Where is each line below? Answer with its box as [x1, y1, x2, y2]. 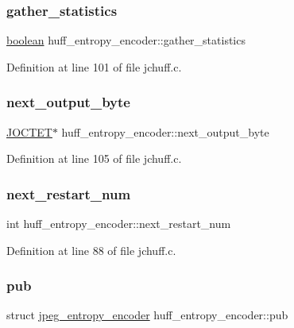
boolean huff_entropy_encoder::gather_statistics [6, 32, 246, 48]
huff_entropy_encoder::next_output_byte [61, 123, 269, 140]
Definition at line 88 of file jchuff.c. [6, 241, 176, 258]
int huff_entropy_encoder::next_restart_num [6, 215, 231, 232]
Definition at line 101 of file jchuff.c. [6, 58, 182, 75]
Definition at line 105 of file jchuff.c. [6, 150, 182, 167]
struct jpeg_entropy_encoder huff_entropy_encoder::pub [6, 307, 288, 323]
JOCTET [6, 123, 52, 140]
